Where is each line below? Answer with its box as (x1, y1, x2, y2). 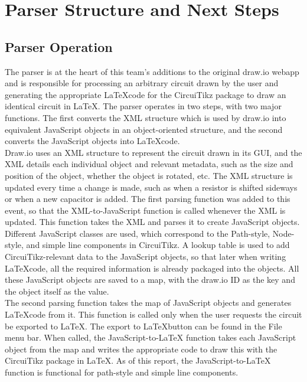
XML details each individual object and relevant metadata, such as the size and (5, 158, 293, 170)
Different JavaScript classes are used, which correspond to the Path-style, (5, 227, 270, 239)
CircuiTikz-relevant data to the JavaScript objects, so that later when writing (5, 250, 286, 263)
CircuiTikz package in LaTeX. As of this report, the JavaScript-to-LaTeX (5, 354, 271, 367)
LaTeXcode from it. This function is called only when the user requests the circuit (5, 308, 302, 321)
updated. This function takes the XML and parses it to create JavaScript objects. (5, 216, 300, 228)
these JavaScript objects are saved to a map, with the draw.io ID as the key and (5, 273, 295, 286)
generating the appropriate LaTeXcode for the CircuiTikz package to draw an (5, 88, 286, 100)
